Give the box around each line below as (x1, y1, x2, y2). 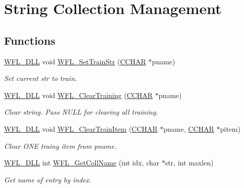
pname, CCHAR (163, 123, 214, 134)
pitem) (220, 123, 240, 134)
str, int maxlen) (165, 157, 214, 168)
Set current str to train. (4, 73, 77, 83)
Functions (4, 32, 55, 48)
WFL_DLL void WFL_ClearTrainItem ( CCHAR (4, 123, 158, 134)
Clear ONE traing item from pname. (4, 140, 116, 151)
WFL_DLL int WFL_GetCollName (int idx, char (4, 157, 159, 168)
